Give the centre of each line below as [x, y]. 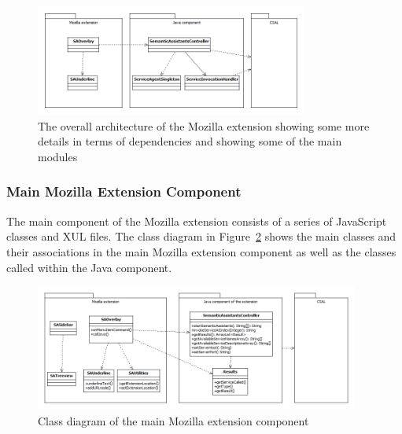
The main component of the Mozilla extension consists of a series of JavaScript [197, 221]
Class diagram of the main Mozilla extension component [173, 420]
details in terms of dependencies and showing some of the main [190, 141]
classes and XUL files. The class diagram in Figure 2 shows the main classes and [201, 236]
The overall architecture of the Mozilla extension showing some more [204, 125]
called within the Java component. [89, 267]
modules [58, 156]
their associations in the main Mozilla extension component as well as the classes [201, 251]
